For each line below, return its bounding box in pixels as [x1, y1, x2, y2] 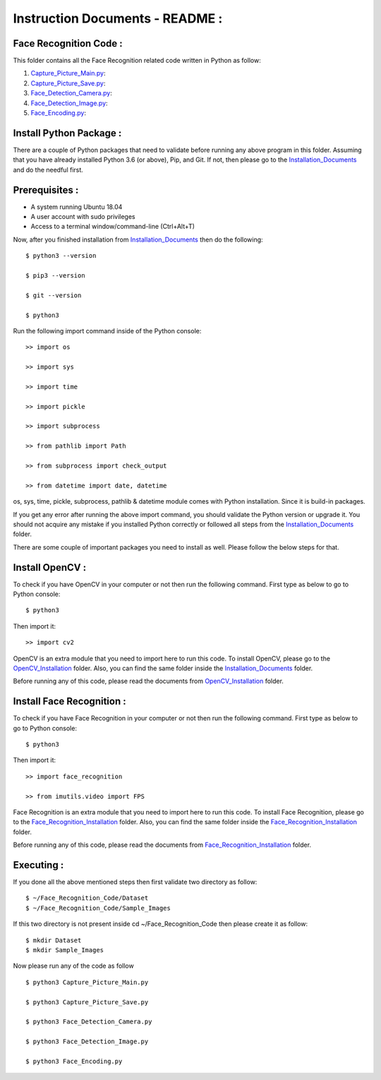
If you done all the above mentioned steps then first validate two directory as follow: [13, 878, 258, 886]
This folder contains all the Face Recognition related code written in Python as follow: [13, 57, 261, 65]
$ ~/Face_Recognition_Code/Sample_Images [25, 904, 171, 912]
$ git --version [25, 291, 82, 299]
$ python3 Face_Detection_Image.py [25, 1038, 149, 1045]
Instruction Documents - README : [13, 11, 223, 26]
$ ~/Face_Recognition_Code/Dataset [25, 894, 149, 902]
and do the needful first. [13, 165, 84, 174]
